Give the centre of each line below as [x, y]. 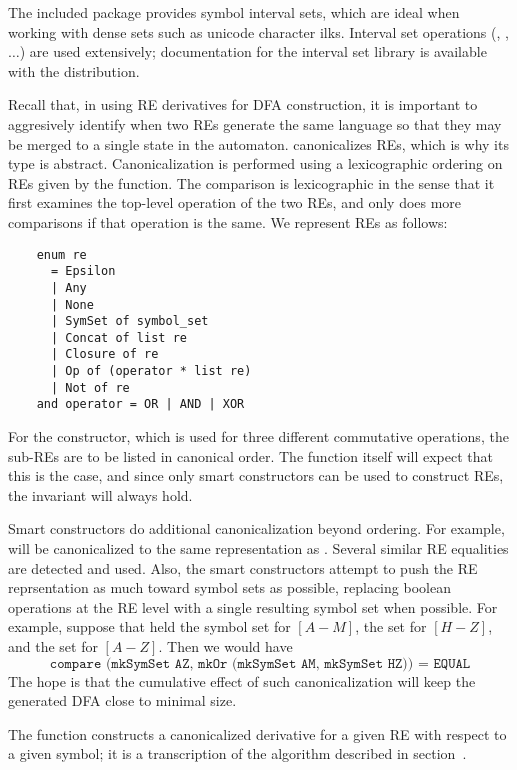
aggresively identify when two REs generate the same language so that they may [255, 123]
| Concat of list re [118, 337]
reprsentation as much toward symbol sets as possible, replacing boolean [229, 587]
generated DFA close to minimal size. [122, 700]
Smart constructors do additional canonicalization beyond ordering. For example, [256, 528]
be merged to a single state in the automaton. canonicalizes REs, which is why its [258, 143]
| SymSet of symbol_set [129, 321]
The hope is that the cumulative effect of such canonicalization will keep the [242, 680]
